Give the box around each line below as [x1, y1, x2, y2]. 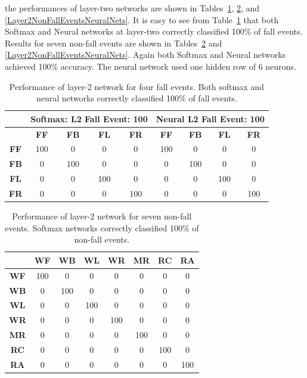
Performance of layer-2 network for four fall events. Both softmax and [9, 80, 264, 92]
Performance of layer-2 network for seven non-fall [12, 210, 192, 222]
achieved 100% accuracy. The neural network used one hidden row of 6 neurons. [5, 60, 296, 72]
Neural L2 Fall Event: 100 [156, 112, 265, 125]
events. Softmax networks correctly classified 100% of [5, 221, 199, 234]
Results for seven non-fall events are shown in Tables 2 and [5, 36, 222, 49]
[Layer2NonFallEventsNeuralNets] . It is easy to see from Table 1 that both [5, 13, 279, 26]
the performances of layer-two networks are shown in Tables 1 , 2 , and [5, 2, 260, 14]
